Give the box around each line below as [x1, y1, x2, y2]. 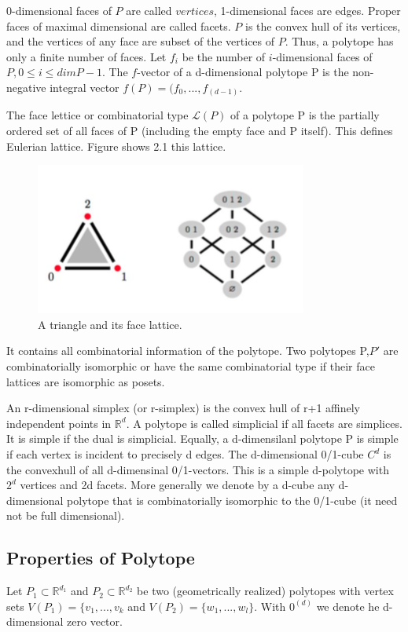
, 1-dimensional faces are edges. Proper [214, 2, 401, 18]
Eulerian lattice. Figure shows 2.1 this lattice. [6, 137, 226, 154]
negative [6, 79, 46, 95]
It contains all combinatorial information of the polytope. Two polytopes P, [6, 342, 369, 359]
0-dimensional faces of [6, 2, 112, 18]
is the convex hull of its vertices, [245, 17, 401, 34]
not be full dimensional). [6, 507, 125, 524]
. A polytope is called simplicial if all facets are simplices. [126, 415, 402, 431]
